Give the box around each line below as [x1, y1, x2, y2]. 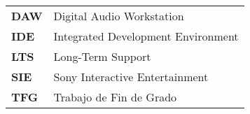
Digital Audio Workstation [53, 8, 184, 24]
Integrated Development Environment [53, 28, 239, 44]
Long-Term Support [53, 48, 151, 64]
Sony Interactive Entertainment [53, 69, 209, 85]
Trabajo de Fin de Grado [53, 89, 177, 105]
